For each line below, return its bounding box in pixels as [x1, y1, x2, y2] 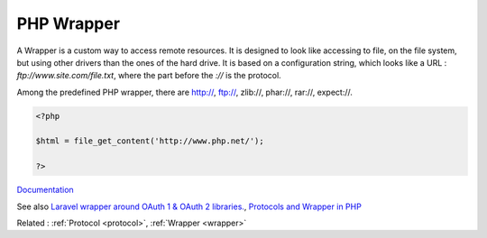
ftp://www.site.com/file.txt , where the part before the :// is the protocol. [16, 70, 281, 81]
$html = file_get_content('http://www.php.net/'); [35, 136, 265, 146]
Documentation [16, 185, 74, 196]
